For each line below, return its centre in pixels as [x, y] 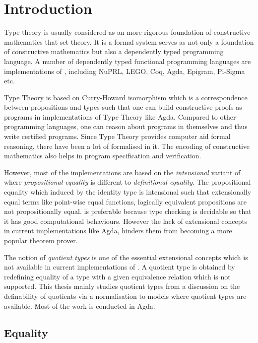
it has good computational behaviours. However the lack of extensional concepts [126, 221]
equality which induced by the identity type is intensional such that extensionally [128, 192]
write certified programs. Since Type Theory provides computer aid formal [117, 136]
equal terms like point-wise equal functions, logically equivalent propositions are [125, 201]
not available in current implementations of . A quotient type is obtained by [120, 267]
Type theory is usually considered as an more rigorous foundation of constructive [127, 32]
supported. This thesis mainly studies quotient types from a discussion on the [122, 286]
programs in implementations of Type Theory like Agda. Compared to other [120, 116]
